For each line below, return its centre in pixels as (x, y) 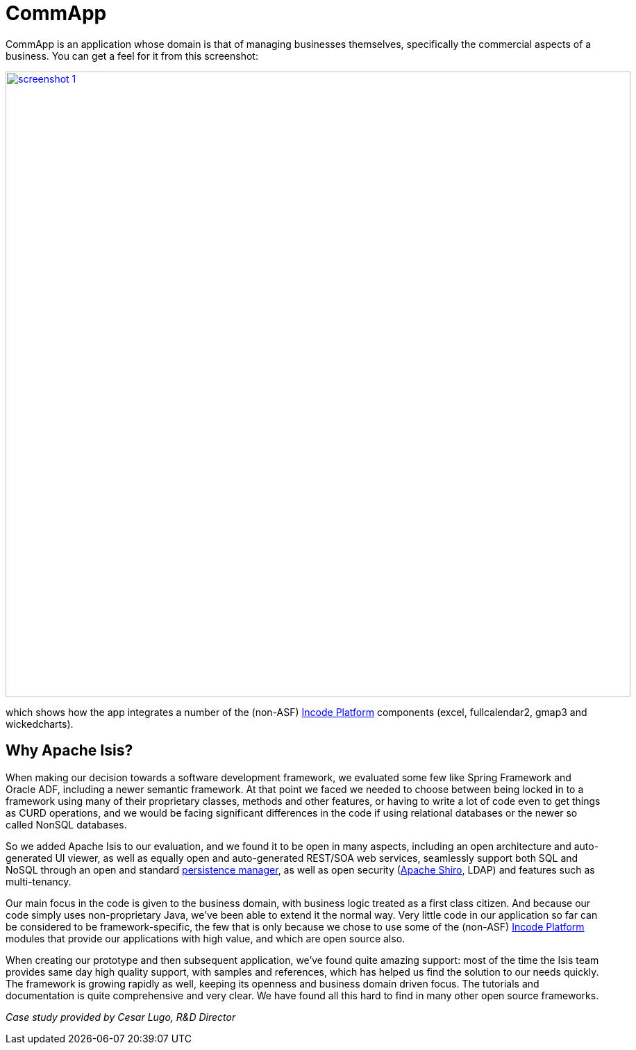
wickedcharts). (40, 724)
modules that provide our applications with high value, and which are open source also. (206, 938)
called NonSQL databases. (66, 824)
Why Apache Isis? (69, 751)
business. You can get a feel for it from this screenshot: (132, 56)
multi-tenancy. (39, 881)
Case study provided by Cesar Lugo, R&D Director (121, 1017)
